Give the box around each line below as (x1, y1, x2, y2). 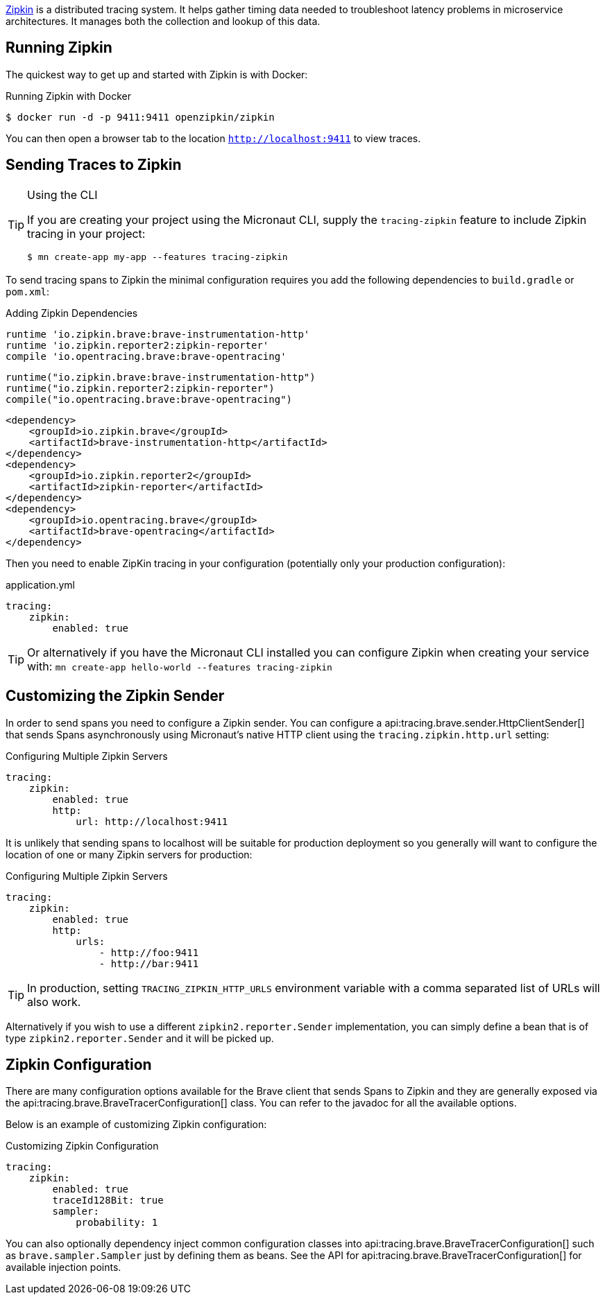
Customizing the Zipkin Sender (6, 687, 225, 705)
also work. (27, 994, 81, 1009)
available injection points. (6, 1261, 121, 1274)
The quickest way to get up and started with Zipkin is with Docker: (6, 68, 308, 80)
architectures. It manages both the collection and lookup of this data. (6, 15, 321, 27)
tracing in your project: (27, 226, 146, 241)
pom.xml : (6, 285, 50, 297)
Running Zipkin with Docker (6, 89, 132, 102)
